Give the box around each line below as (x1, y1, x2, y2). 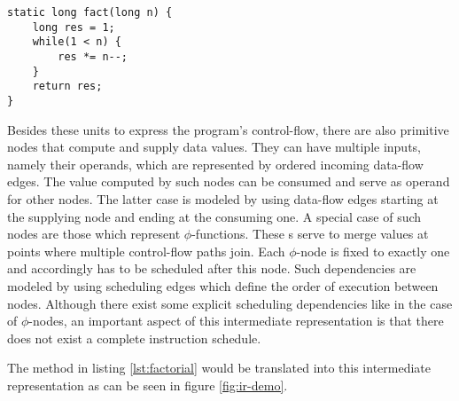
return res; (32, 80, 103, 93)
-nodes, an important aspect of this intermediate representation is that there (28, 311, 444, 330)
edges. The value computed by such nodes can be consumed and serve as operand (7, 172, 450, 191)
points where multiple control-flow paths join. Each (7, 241, 285, 260)
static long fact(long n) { (7, 6, 173, 19)
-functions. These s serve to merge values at (191, 224, 429, 243)
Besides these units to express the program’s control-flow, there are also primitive (7, 120, 449, 138)
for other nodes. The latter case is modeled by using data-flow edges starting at (7, 189, 439, 208)
